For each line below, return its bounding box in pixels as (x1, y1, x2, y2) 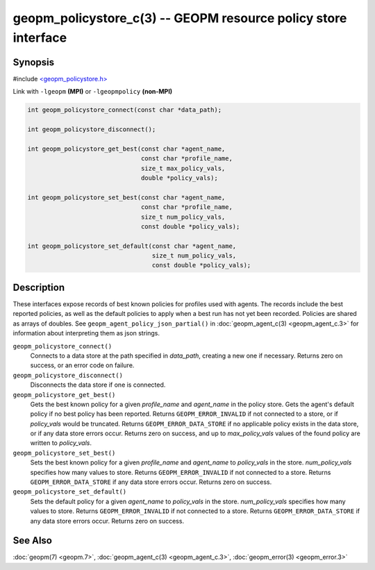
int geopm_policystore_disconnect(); (27, 126, 156, 133)
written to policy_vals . (30, 439, 92, 447)
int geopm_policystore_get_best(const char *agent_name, (27, 144, 226, 153)
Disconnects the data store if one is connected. (30, 380, 166, 389)
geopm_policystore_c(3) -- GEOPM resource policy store (12, 10, 347, 26)
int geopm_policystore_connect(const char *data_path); (27, 106, 222, 114)
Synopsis (12, 56, 55, 68)
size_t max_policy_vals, (140, 164, 226, 172)
